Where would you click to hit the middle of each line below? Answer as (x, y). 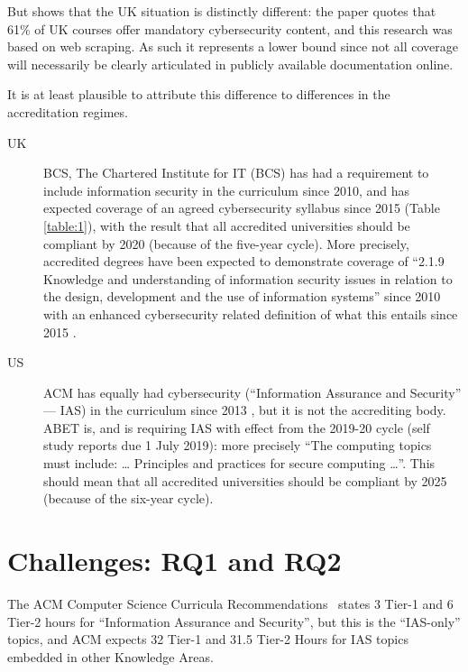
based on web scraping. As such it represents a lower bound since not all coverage (233, 46)
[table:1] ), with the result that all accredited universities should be (227, 225)
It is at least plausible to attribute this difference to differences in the (199, 94)
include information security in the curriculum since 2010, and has (227, 190)
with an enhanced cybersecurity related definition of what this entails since (251, 313)
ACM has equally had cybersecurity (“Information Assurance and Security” (252, 392)
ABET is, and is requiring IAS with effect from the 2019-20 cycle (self (237, 427)
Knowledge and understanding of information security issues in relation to (248, 278)
